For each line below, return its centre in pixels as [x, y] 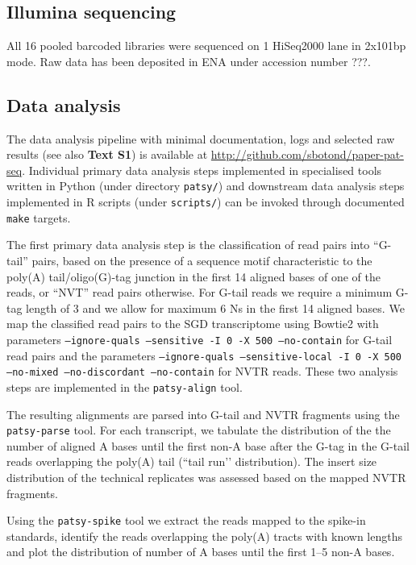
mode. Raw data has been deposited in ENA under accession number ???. [189, 61]
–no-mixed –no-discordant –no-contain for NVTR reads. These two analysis [202, 371]
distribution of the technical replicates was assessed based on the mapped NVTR [206, 477]
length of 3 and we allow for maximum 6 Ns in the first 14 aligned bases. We [215, 307]
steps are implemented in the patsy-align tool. [125, 386]
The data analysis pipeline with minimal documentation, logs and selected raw [201, 138]
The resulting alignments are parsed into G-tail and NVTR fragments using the [203, 414]
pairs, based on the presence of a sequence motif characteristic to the [202, 260]
